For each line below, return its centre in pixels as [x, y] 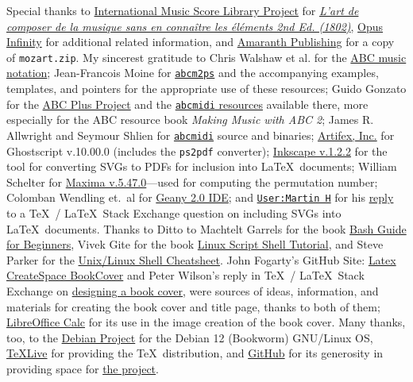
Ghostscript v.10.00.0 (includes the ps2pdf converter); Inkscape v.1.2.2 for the [197, 150]
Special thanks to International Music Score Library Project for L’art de [183, 10]
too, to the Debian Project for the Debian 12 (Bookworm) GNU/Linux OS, [190, 337]
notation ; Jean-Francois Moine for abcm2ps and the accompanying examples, [193, 73]
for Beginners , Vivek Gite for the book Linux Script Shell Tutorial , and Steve [195, 244]
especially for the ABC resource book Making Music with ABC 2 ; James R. [190, 120]
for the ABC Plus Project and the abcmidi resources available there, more [187, 104]
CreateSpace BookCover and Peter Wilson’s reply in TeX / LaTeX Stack [185, 275]
